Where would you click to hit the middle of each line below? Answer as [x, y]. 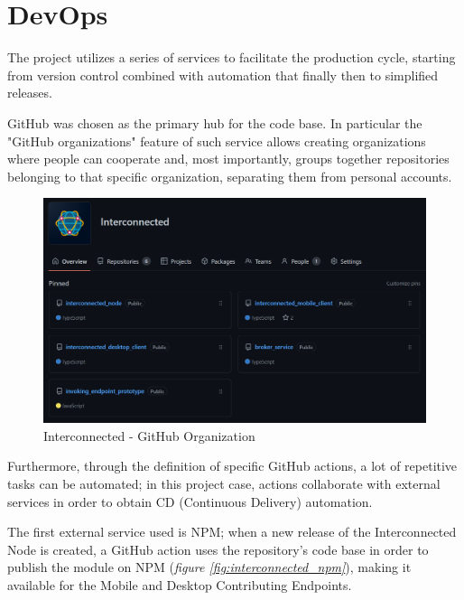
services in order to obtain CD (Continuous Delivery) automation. [190, 501]
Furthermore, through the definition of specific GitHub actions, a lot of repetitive [232, 466]
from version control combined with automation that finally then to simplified [223, 75]
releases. [30, 93]
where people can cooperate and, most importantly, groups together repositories [228, 159]
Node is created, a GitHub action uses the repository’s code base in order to [218, 549]
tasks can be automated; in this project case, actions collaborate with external [224, 483]
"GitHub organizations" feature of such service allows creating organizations [217, 141]
